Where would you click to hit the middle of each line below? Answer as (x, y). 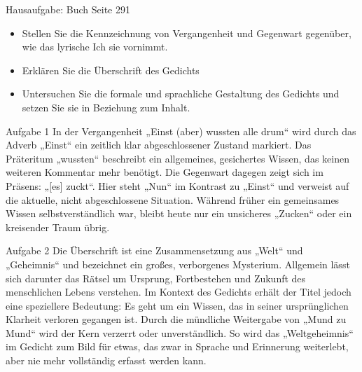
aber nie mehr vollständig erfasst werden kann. (106, 360)
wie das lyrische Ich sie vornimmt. (95, 47)
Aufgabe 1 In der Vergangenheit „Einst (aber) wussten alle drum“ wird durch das (181, 131)
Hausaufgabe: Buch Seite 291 (68, 9)
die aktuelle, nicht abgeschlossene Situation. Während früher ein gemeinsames (173, 199)
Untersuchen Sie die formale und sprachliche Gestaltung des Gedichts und (181, 94)
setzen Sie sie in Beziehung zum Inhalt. (106, 107)
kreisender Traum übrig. (58, 227)
